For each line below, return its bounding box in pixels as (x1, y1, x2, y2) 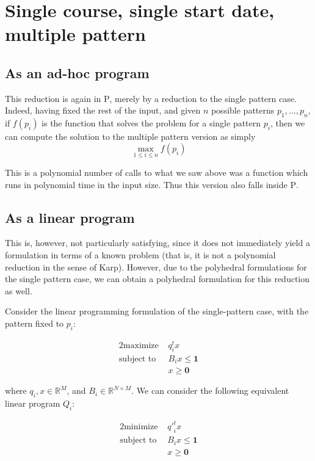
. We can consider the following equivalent (131, 384, 289, 397)
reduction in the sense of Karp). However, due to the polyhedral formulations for (5, 260, 307, 273)
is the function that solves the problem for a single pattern (42, 117, 261, 129)
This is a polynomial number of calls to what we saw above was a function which (5, 165, 308, 178)
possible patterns (211, 104, 275, 117)
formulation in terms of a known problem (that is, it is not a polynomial (5, 248, 276, 261)
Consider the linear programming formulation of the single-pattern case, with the (5, 305, 309, 318)
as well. (5, 284, 32, 297)
